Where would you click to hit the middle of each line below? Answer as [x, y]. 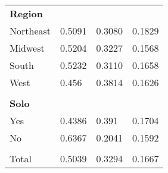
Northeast [30, 31]
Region [26, 13]
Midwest [27, 48]
